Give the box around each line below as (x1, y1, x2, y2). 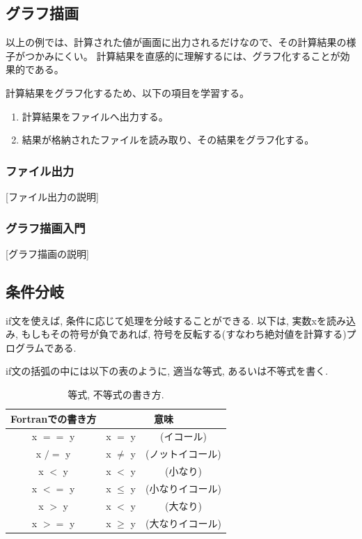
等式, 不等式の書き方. (68, 386, 164, 401)
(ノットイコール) (145, 446, 221, 461)
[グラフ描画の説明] (6, 246, 89, 260)
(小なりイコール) (145, 481, 221, 495)
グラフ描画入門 (6, 219, 86, 236)
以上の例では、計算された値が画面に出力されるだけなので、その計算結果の (6, 35, 347, 49)
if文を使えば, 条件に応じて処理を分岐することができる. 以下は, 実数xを (6, 313, 326, 327)
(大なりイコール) (145, 515, 221, 530)
